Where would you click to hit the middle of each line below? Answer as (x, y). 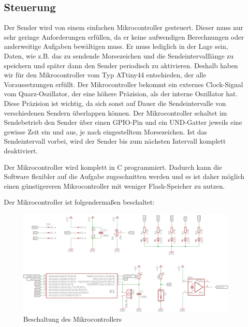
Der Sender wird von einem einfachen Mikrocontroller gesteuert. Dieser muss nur (124, 27)
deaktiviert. (21, 150)
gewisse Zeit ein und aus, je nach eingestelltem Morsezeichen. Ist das (106, 131)
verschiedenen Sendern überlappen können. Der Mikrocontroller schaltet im (116, 112)
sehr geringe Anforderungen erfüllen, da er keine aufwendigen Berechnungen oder (124, 37)
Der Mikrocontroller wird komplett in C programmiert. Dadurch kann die (113, 167)
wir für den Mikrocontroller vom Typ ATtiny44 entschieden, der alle (105, 75)
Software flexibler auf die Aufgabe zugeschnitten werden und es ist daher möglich (124, 176)
